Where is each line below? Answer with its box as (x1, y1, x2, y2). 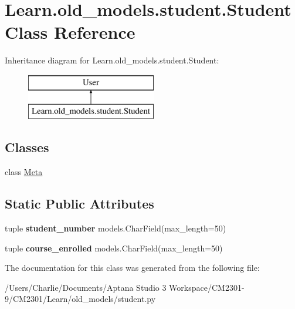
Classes (5, 138, 49, 156)
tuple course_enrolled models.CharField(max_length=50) (5, 241, 223, 254)
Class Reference (5, 20, 135, 44)
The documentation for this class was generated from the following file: (5, 261, 260, 274)
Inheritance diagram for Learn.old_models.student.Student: (5, 54, 219, 66)
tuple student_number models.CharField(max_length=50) (5, 222, 226, 234)
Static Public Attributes (5, 194, 154, 213)
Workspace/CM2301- (169, 281, 245, 293)
